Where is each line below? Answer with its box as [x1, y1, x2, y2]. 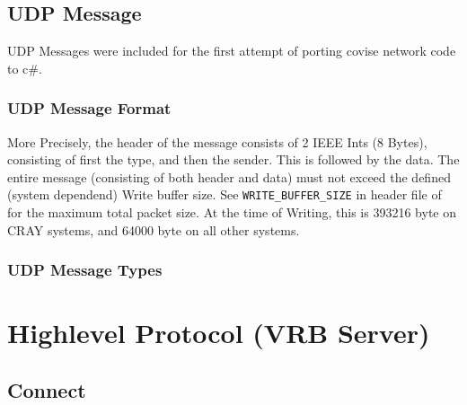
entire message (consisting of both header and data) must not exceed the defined [7, 167, 451, 186]
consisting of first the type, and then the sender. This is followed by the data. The [7, 150, 460, 169]
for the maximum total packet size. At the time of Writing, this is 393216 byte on [7, 203, 456, 222]
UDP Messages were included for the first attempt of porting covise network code [7, 41, 456, 60]
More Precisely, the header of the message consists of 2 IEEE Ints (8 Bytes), [7, 132, 427, 151]
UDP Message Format [7, 97, 172, 119]
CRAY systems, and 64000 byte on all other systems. [7, 220, 300, 239]
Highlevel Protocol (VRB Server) [7, 314, 430, 351]
